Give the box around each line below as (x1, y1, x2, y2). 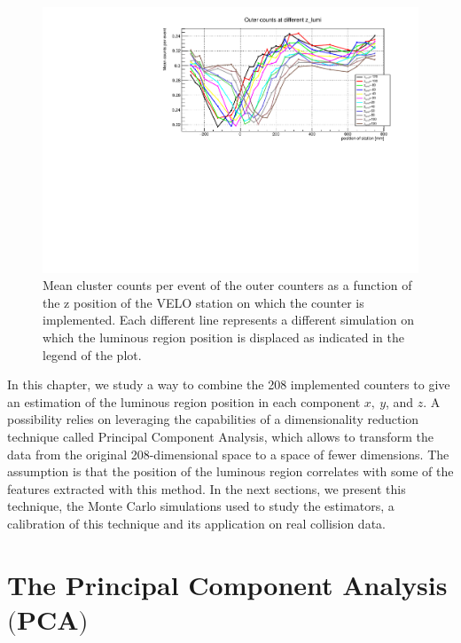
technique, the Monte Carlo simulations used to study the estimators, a (7, 497, 395, 515)
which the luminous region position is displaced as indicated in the (43, 328, 405, 347)
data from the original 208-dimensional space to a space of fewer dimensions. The (7, 444, 449, 463)
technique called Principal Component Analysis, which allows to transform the (7, 427, 434, 445)
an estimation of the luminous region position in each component (7, 392, 361, 411)
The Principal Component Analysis (7, 566, 448, 602)
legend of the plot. (43, 345, 142, 364)
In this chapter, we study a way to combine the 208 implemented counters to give (7, 375, 450, 394)
